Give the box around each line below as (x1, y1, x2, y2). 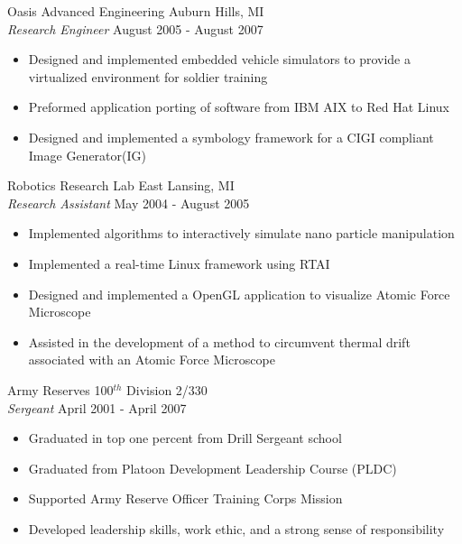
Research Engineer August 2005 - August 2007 (7, 19, 263, 38)
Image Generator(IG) (28, 145, 146, 164)
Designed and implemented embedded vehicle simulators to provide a (28, 50, 411, 69)
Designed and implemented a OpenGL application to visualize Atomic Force (28, 284, 450, 303)
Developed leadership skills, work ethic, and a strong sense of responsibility (28, 519, 445, 538)
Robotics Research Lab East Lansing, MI (7, 176, 235, 195)
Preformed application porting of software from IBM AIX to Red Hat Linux (28, 97, 449, 116)
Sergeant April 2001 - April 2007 (7, 398, 187, 417)
